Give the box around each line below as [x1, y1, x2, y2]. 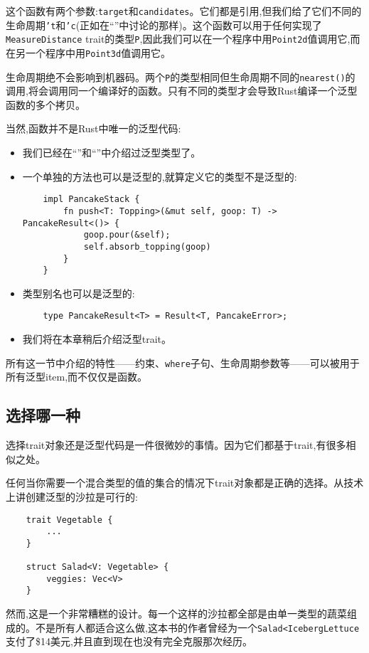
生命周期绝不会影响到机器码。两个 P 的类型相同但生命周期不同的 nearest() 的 [6, 69, 355, 84]
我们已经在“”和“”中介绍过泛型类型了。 [22, 145, 201, 160]
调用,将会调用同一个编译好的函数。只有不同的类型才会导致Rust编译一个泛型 [6, 83, 358, 98]
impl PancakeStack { [43, 194, 140, 205]
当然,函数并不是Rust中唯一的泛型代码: [6, 121, 181, 136]
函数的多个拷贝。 [6, 97, 85, 112]
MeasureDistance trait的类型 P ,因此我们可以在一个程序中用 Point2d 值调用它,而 [6, 31, 360, 46]
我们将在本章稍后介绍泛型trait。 [22, 331, 172, 346]
